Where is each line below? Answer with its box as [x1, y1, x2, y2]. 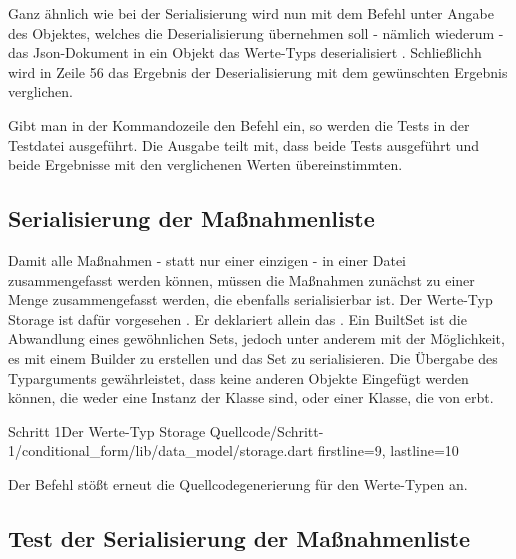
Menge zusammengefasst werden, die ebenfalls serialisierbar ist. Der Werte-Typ [8, 289, 493, 310]
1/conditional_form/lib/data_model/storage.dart [8, 440, 314, 461]
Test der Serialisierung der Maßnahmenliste [8, 522, 471, 553]
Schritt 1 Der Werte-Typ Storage [8, 420, 206, 441]
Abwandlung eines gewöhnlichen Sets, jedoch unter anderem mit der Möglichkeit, [8, 328, 505, 349]
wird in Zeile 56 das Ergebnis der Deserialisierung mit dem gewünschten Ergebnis [8, 61, 508, 82]
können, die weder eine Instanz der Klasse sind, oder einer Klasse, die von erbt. [8, 387, 494, 408]
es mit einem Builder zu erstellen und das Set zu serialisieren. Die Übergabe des [8, 347, 498, 368]
